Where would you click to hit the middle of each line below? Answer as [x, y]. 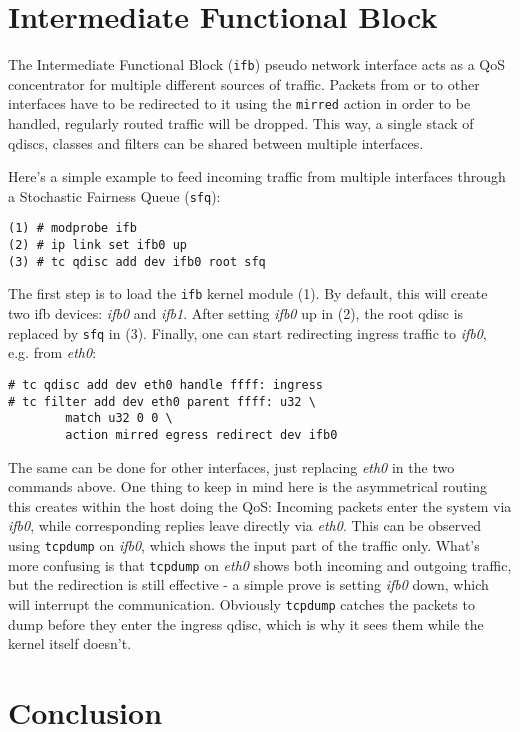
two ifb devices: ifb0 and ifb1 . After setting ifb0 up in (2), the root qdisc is [236, 313]
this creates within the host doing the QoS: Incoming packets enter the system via [260, 505]
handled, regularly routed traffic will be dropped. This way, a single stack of [241, 123]
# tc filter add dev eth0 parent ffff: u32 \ [162, 401]
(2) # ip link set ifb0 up [97, 245]
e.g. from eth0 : [52, 352]
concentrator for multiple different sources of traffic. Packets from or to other [244, 83]
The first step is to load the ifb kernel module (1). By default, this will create [248, 293]
